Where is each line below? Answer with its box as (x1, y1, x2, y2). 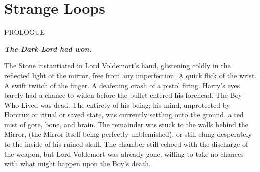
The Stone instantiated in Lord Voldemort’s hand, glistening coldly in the (4, 60, 231, 71)
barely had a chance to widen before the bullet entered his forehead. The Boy (4, 90, 242, 100)
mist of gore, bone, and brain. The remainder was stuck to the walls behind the (4, 119, 248, 129)
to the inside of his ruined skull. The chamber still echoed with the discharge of (4, 139, 248, 149)
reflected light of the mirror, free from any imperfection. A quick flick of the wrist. (4, 70, 257, 80)
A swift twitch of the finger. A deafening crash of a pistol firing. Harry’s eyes (4, 80, 240, 90)
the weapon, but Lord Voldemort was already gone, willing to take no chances (4, 148, 244, 159)
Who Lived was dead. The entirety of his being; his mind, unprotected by (4, 99, 230, 110)
